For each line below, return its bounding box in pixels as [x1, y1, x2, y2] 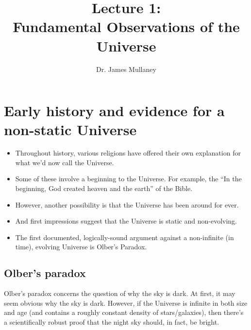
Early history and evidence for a [4, 101, 225, 121]
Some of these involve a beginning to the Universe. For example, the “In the [15, 174, 242, 184]
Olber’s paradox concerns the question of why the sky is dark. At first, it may [4, 288, 235, 298]
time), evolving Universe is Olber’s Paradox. [15, 242, 147, 252]
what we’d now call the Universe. [15, 157, 114, 167]
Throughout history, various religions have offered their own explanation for [15, 148, 241, 158]
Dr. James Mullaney [96, 64, 156, 74]
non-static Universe [4, 120, 137, 139]
